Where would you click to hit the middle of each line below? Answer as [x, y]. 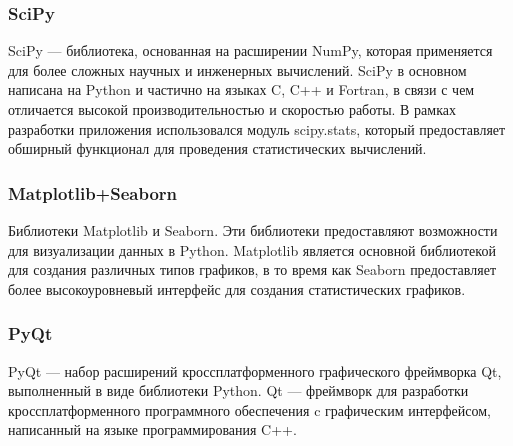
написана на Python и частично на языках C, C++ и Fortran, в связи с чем [241, 89]
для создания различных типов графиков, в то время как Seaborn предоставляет [252, 269]
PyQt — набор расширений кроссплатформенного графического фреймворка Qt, [255, 370]
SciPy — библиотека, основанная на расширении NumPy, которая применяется [250, 50]
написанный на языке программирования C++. [152, 429]
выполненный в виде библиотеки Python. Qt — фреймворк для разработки [238, 390]
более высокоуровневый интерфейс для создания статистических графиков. [237, 288]
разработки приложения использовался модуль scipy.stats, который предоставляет [257, 128]
